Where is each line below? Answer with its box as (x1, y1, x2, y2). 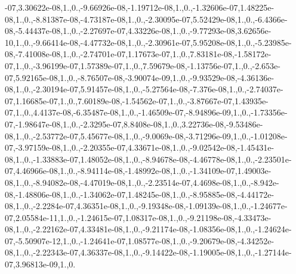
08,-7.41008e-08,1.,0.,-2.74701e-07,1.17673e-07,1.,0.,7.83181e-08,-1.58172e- (5, 48, 272, 60)
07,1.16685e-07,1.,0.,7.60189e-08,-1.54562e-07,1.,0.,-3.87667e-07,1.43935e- (5, 94, 269, 107)
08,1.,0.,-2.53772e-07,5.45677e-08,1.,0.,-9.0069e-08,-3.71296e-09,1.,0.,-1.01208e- (5, 129, 288, 142)
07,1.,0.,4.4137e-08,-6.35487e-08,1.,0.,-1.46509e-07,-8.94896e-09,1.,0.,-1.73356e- (5, 106, 288, 119)
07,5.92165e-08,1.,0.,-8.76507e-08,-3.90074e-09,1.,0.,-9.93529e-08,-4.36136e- (5, 71, 275, 83)
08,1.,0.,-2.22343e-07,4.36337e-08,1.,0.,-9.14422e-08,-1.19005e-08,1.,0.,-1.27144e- (5, 246, 292, 259)
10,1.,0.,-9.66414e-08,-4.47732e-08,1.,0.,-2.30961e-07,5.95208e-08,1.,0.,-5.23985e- (5, 36, 292, 48)
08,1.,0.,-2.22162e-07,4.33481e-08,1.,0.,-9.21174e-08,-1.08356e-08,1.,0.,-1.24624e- (5, 223, 292, 235)
